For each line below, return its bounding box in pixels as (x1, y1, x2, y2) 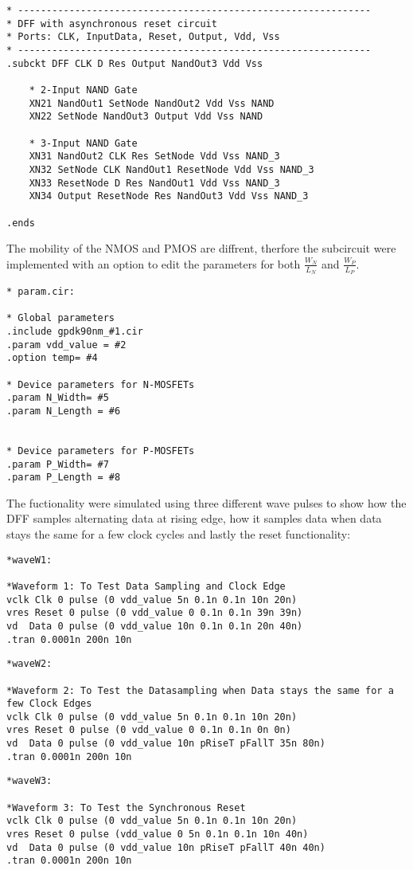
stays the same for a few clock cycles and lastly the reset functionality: (6, 526, 351, 543)
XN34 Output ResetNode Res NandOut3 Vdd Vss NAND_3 (29, 190, 309, 202)
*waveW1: (6, 554, 53, 566)
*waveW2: (6, 658, 53, 670)
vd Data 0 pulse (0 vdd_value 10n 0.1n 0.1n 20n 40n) (6, 620, 303, 632)
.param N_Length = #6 (6, 405, 121, 417)
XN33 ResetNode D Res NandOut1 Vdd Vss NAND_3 (29, 177, 280, 189)
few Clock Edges (6, 698, 92, 710)
